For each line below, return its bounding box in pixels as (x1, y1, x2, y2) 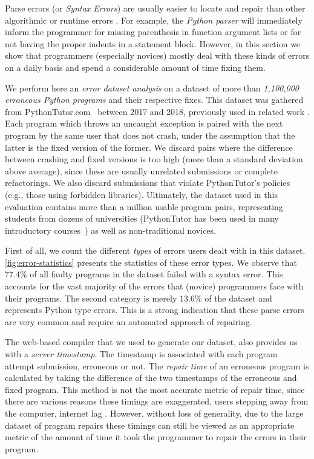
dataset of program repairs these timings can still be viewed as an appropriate (5, 418, 295, 431)
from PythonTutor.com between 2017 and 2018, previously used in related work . (5, 105, 310, 117)
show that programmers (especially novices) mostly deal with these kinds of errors (5, 49, 310, 62)
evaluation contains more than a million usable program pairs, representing (5, 200, 283, 213)
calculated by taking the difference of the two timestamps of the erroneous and (5, 371, 297, 384)
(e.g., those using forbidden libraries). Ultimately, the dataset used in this (5, 188, 278, 200)
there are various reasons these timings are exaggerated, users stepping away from (5, 395, 309, 408)
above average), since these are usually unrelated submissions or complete (5, 164, 278, 177)
